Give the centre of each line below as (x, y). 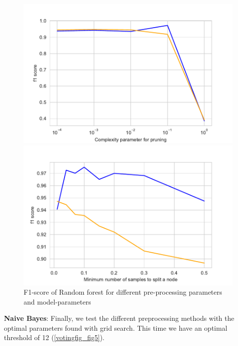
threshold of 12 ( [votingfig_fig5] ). (54, 337)
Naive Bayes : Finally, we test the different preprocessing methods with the (119, 318)
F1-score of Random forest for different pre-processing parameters (123, 292)
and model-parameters (57, 301)
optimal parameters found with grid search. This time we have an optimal (116, 327)
